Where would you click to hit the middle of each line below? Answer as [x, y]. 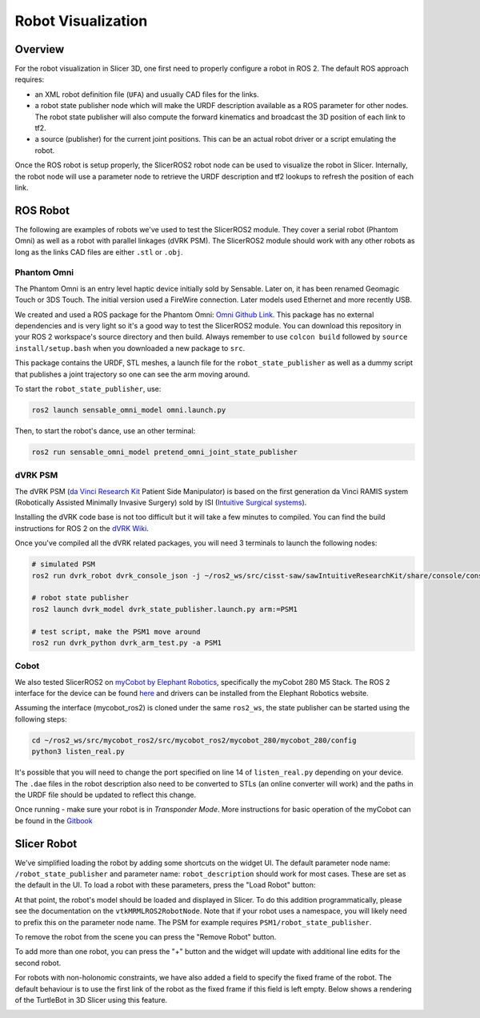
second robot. [38, 963]
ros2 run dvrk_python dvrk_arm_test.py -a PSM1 [126, 642]
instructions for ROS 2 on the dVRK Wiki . [82, 528]
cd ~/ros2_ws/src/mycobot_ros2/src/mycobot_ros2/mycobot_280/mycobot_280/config [194, 740]
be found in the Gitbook [54, 820]
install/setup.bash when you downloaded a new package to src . [130, 348]
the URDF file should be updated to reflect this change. [106, 795]
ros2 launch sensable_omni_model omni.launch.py [129, 410]
